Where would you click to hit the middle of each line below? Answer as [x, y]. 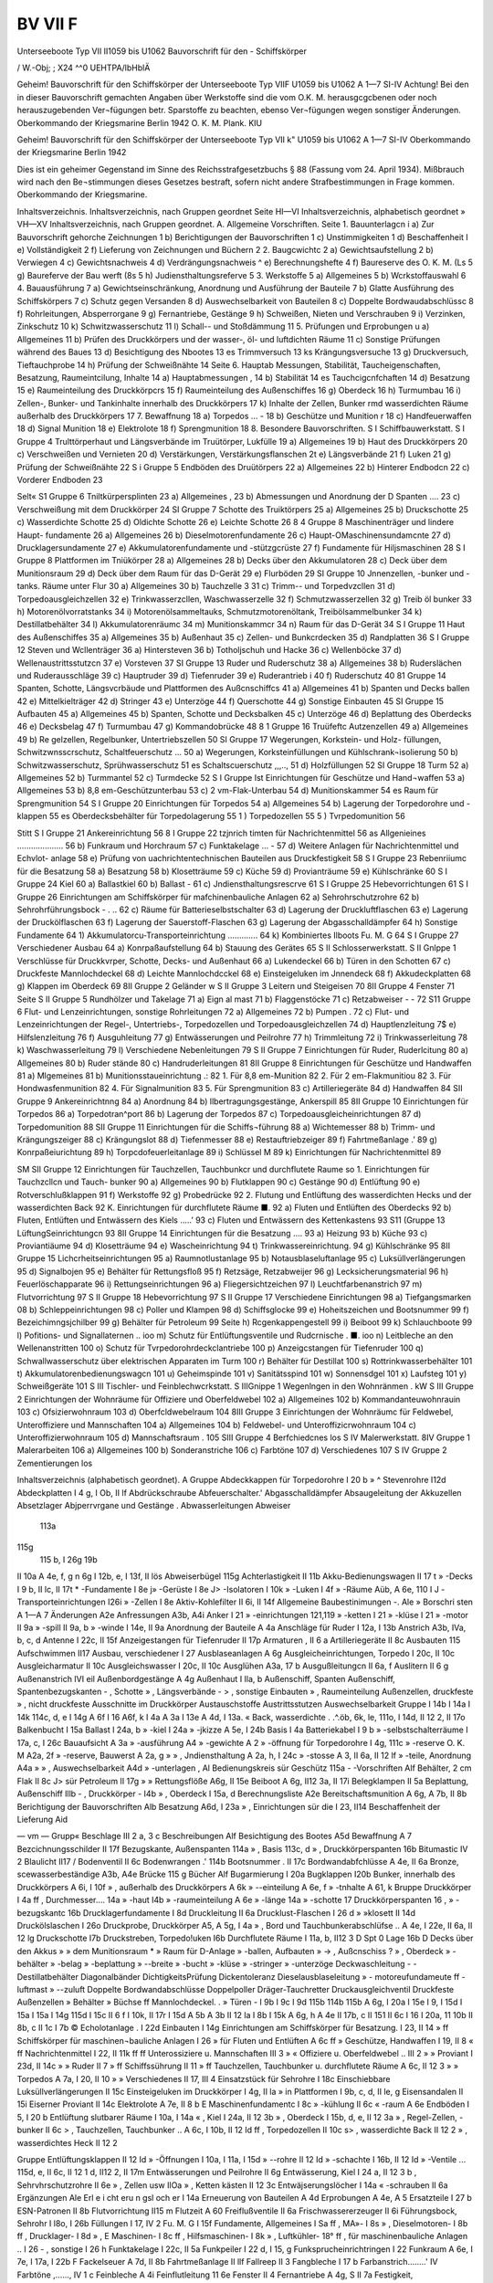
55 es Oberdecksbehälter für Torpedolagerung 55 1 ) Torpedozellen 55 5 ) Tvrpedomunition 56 [227, 816]
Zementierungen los [55, 1463]
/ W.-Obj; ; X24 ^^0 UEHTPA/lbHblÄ [84, 68]
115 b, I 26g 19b [68, 1560]
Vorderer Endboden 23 [60, 480]
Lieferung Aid [42, 1819]
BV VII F [47, 24]
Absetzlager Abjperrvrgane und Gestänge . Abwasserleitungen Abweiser [154, 1505]
